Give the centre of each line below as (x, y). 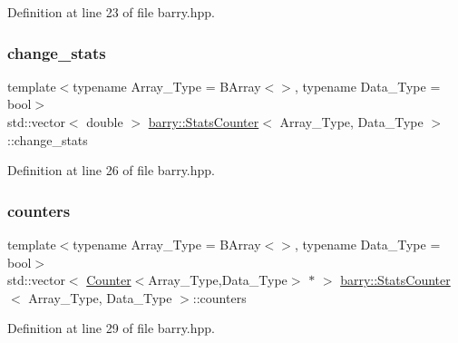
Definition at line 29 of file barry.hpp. (111, 328)
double (105, 122)
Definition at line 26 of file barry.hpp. (111, 170)
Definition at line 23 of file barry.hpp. (111, 12)
